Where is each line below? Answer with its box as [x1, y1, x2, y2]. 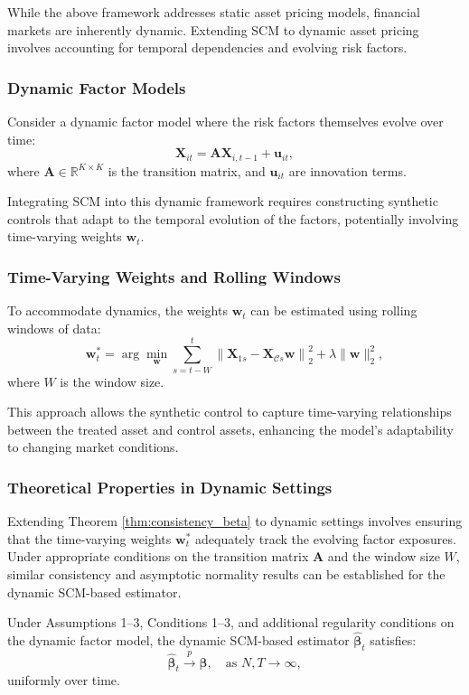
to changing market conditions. [7, 437, 179, 456]
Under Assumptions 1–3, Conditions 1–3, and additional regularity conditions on [7, 613, 455, 632]
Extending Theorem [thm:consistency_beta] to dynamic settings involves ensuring [7, 512, 463, 531]
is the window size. [60, 371, 164, 390]
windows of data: [7, 318, 101, 337]
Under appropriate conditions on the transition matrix [7, 547, 309, 566]
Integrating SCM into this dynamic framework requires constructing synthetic [7, 192, 438, 211]
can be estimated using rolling [250, 301, 417, 320]
